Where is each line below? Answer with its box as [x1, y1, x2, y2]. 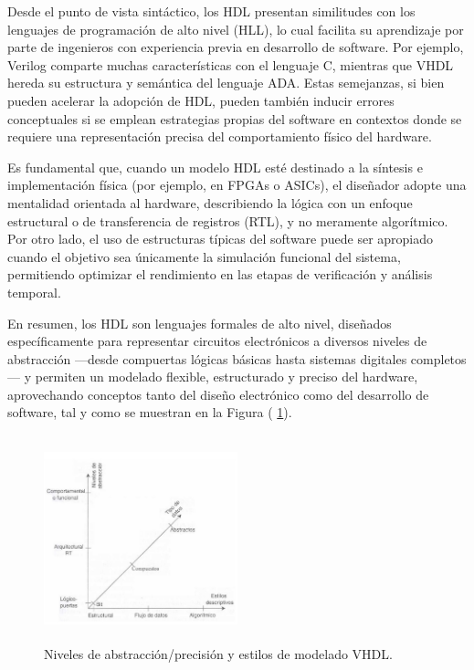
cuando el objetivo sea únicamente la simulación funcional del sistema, [7, 246, 401, 266]
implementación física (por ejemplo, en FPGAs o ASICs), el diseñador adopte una [7, 175, 467, 194]
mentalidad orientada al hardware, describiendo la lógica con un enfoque [7, 193, 413, 212]
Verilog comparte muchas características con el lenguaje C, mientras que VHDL [7, 55, 454, 74]
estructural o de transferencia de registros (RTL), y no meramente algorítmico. [7, 211, 448, 230]
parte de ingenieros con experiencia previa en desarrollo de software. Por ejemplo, [7, 37, 464, 57]
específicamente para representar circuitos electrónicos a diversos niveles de [7, 331, 427, 351]
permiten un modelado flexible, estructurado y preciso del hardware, [35, 367, 418, 386]
